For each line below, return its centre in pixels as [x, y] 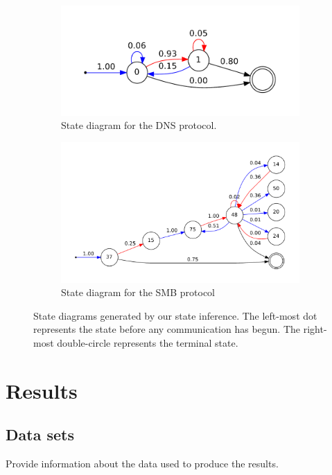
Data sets [40, 434]
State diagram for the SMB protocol [138, 292]
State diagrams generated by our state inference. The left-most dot [175, 315]
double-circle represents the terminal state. [148, 342]
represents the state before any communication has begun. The [167, 329]
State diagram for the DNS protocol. [139, 125]
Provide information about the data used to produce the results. [142, 464]
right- [315, 329]
